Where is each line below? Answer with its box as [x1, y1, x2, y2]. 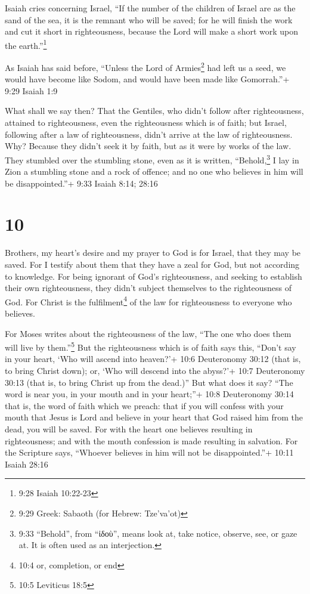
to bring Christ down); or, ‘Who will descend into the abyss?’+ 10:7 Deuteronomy [5, 364, 305, 377]
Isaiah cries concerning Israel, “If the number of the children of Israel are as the [5, 2, 296, 14]
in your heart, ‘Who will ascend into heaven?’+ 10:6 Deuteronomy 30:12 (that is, [5, 352, 301, 365]
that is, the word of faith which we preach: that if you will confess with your [5, 399, 284, 412]
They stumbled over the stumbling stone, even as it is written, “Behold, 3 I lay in [5, 151, 299, 166]
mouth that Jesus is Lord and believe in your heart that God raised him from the [5, 411, 303, 423]
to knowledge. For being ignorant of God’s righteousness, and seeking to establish [5, 270, 302, 282]
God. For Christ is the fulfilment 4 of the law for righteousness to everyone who [5, 293, 292, 308]
